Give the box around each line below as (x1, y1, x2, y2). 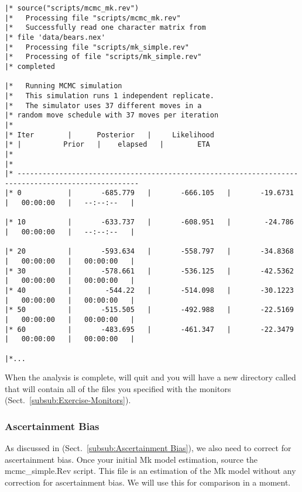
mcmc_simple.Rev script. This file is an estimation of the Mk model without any (5, 465, 296, 477)
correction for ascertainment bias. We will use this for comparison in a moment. (5, 476, 291, 488)
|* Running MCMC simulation (5, 82, 122, 91)
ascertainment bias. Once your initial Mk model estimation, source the (5, 453, 258, 465)
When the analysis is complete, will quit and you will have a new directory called (5, 371, 296, 383)
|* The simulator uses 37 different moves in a (5, 101, 202, 110)
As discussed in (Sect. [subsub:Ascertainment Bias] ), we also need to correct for (5, 442, 291, 454)
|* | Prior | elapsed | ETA (5, 140, 210, 149)
